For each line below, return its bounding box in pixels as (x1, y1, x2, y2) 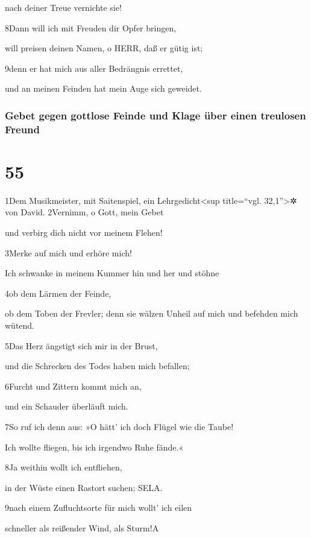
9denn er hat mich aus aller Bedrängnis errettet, (5, 62, 183, 74)
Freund (5, 121, 40, 136)
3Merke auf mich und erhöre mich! (5, 246, 132, 259)
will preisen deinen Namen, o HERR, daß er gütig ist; (5, 42, 203, 54)
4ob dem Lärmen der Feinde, (5, 286, 112, 299)
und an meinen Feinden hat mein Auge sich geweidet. (5, 82, 202, 95)
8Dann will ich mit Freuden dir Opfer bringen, (5, 21, 177, 34)
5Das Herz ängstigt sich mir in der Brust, (5, 339, 158, 352)
